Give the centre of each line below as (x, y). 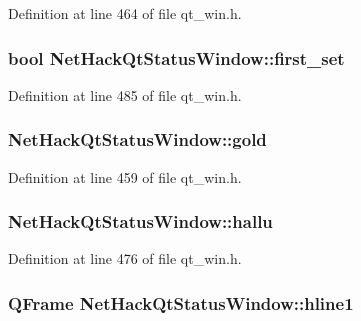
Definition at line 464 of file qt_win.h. (125, 13)
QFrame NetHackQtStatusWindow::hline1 (181, 302)
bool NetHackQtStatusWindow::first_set (176, 57)
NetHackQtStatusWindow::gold (137, 139)
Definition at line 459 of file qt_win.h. (125, 176)
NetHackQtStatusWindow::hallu (140, 221)
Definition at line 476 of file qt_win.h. (125, 258)
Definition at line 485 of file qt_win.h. (125, 94)
